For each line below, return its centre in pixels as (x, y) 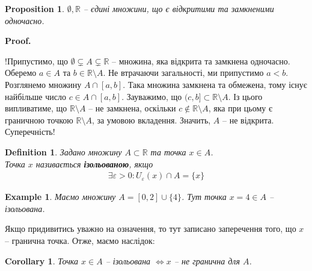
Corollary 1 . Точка (42, 260)
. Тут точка (204, 197)
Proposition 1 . (35, 8)
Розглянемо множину (43, 84)
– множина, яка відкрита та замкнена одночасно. (201, 61)
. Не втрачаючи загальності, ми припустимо (183, 73)
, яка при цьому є (240, 108)
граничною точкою (39, 120)
